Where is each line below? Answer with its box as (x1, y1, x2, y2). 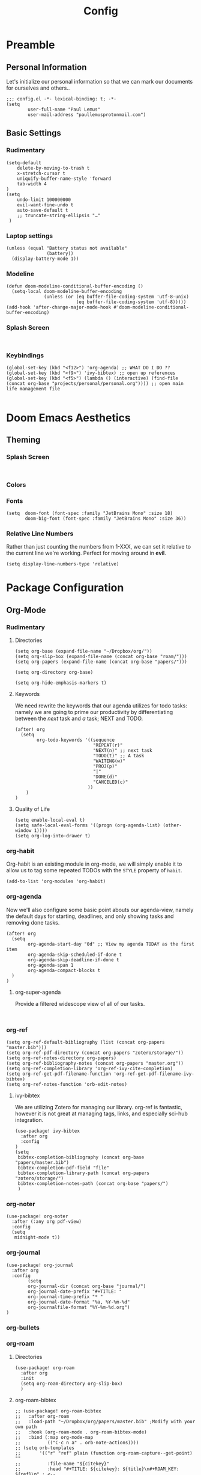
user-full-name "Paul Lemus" (28, 106, 101, 112)
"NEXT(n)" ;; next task (92, 748, 152, 754)
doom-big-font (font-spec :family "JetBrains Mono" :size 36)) (25, 516, 187, 522)
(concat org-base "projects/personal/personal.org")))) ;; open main (6, 380, 184, 386)
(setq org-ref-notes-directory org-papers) (6, 1055, 117, 1061)
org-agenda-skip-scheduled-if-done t (28, 952, 122, 958)
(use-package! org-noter (6, 1213, 68, 1219)
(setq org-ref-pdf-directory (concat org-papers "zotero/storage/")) (6, 1050, 184, 1056)
